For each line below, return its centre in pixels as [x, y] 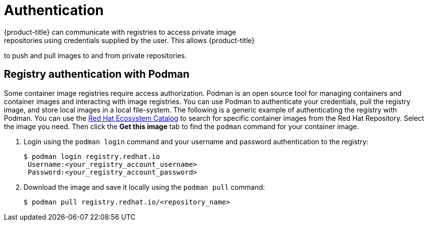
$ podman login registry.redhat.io [92, 156]
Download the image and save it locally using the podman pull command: [144, 187]
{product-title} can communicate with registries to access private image [120, 32]
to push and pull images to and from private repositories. [96, 55]
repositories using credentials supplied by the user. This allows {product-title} [129, 40]
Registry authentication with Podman [97, 74]
